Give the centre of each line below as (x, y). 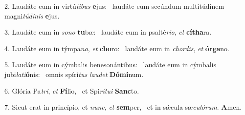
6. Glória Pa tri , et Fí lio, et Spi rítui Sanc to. (72, 90)
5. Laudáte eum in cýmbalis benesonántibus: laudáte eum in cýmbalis (110, 65)
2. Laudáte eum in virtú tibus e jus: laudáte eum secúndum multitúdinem (114, 6)
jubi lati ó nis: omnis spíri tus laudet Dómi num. (74, 74)
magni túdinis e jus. (32, 15)
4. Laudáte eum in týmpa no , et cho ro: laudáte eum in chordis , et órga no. (117, 48)
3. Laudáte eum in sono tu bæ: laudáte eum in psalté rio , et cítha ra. (108, 32)
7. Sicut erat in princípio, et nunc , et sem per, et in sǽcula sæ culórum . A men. (123, 107)
